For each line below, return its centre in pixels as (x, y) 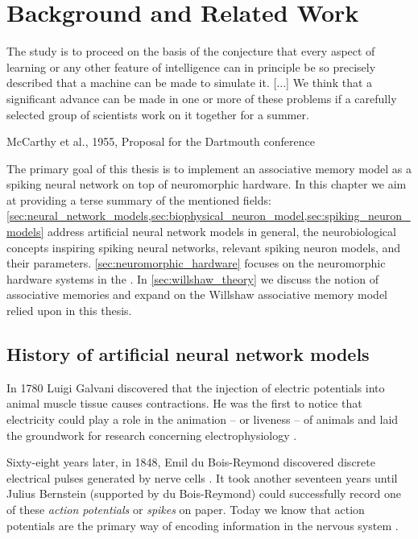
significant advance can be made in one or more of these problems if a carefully (202, 98)
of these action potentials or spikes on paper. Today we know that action (186, 509)
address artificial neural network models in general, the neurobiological (222, 232)
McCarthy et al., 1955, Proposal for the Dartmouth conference (161, 141)
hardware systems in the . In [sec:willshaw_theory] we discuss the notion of (192, 278)
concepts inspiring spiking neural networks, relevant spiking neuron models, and (204, 247)
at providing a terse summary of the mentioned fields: (139, 199)
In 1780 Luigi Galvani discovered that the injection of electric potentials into (196, 387)
